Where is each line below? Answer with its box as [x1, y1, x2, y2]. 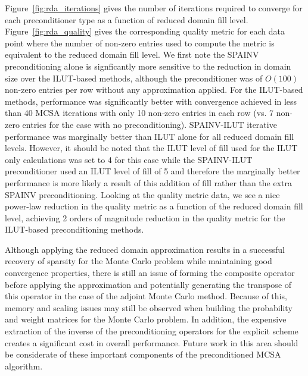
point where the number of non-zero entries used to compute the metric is [5, 36, 275, 49]
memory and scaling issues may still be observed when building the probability [5, 301, 293, 314]
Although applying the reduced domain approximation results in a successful [5, 243, 285, 255]
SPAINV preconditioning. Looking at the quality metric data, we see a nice [5, 188, 280, 200]
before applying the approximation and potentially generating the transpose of [5, 278, 292, 290]
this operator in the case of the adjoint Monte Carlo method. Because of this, [5, 290, 287, 302]
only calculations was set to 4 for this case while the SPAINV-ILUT [5, 153, 253, 165]
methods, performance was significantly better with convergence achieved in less [5, 95, 297, 107]
